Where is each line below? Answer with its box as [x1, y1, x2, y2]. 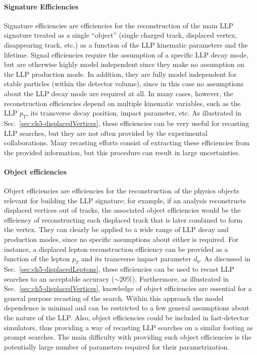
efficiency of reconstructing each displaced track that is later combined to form [4, 214, 243, 225]
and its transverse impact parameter [81, 253, 191, 264]
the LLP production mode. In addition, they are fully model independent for [4, 68, 237, 79]
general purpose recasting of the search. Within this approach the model [4, 293, 224, 303]
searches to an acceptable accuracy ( [4, 273, 114, 284]
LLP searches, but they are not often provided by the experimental [4, 127, 207, 138]
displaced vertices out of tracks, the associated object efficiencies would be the [4, 205, 241, 215]
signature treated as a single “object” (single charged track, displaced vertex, [4, 30, 237, 40]
